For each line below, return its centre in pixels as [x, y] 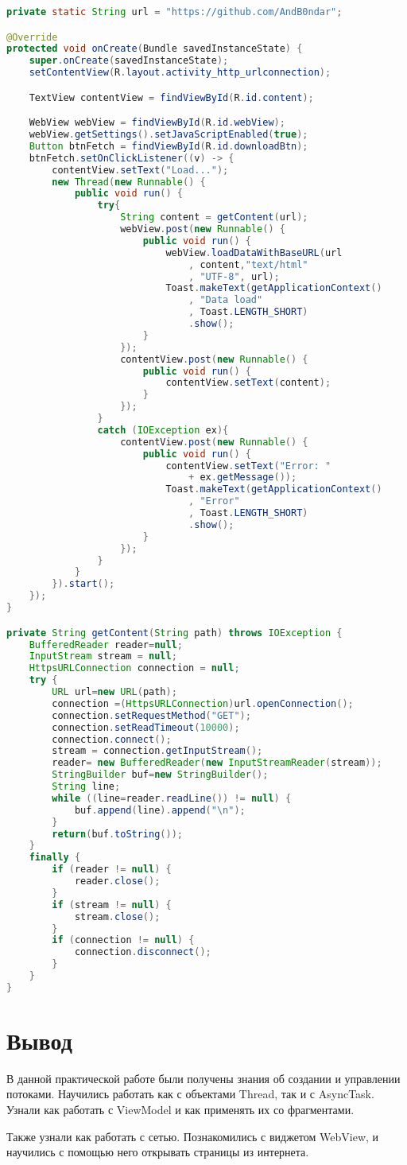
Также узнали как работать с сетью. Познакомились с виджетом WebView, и [193, 1136]
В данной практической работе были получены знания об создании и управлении [203, 1078]
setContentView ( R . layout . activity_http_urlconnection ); [180, 73]
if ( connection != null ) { [123, 940]
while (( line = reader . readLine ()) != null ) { [172, 798]
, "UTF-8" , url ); [234, 276]
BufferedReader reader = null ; [106, 645]
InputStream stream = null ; [103, 656]
